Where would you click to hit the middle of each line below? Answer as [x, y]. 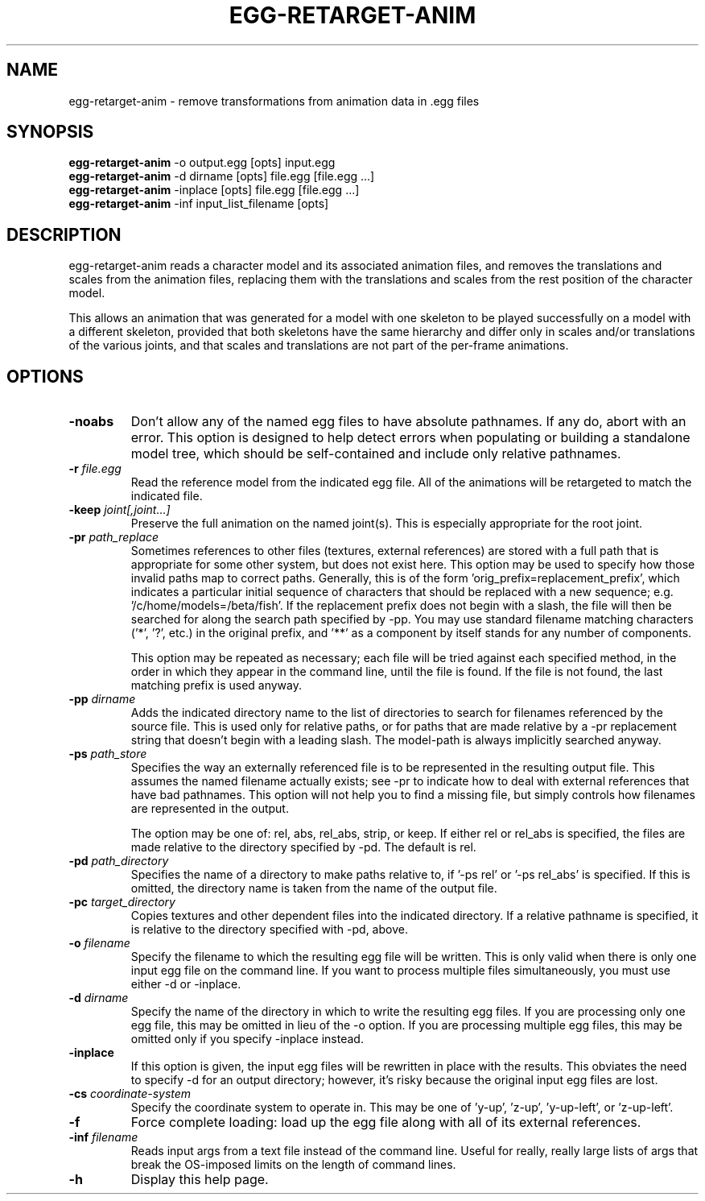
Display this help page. [200, 1180]
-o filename [99, 943]
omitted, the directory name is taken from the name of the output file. [314, 888]
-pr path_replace [114, 537]
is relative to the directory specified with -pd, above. [269, 930]
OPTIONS [45, 376]
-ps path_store [108, 754]
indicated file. [167, 496]
